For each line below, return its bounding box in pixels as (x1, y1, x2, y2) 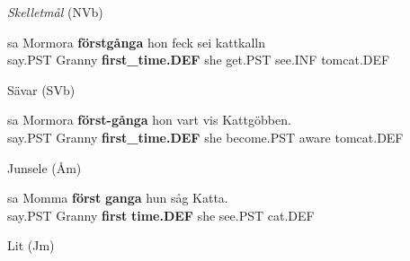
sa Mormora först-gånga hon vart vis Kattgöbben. (7, 110, 291, 129)
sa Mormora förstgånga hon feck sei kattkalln (7, 32, 266, 51)
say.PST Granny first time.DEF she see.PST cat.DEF (7, 205, 315, 224)
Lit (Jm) (7, 236, 55, 255)
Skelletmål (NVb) (7, 3, 103, 21)
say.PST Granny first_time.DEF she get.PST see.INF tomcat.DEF (7, 50, 390, 69)
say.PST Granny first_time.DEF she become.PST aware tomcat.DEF (7, 127, 404, 146)
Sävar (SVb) (7, 80, 76, 99)
